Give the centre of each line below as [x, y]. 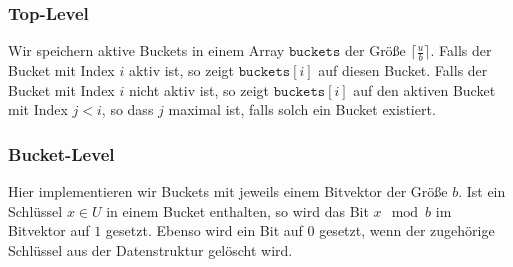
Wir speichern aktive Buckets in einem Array [146, 50]
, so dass [127, 109]
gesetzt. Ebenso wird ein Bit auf [204, 230]
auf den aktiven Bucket [424, 89]
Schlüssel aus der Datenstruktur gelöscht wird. [150, 249]
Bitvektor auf [49, 230]
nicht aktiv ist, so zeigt [199, 89]
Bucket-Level [61, 153]
